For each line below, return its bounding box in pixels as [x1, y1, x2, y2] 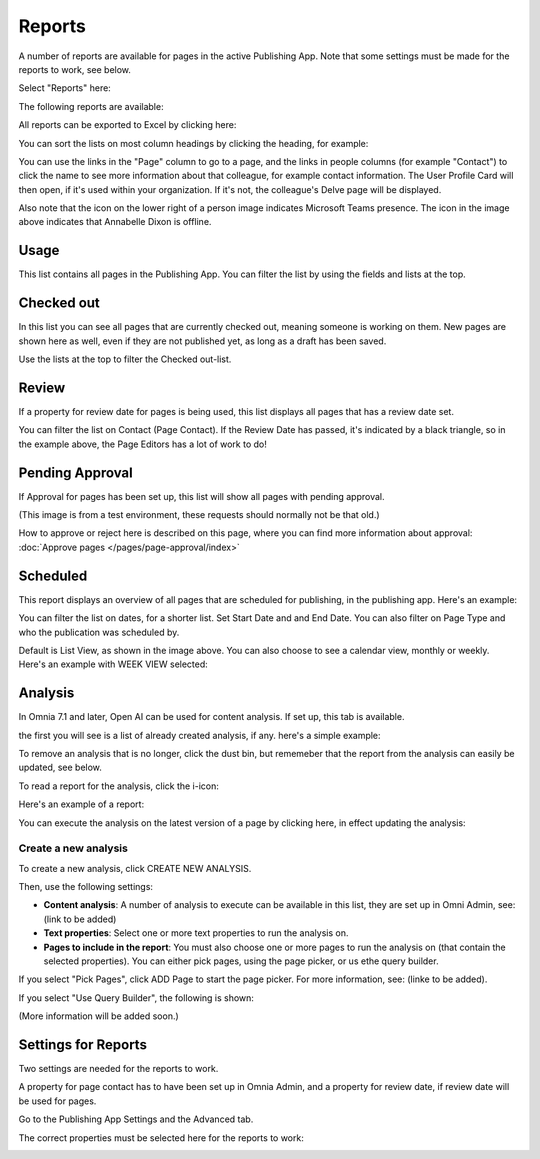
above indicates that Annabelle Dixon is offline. [18, 216, 212, 228]
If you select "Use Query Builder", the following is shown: [18, 991, 255, 1004]
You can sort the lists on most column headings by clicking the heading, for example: [18, 137, 369, 149]
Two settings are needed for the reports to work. [18, 1063, 219, 1075]
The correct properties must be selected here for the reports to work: [18, 1131, 304, 1144]
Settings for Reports [18, 1036, 147, 1053]
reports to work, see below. [18, 63, 132, 75]
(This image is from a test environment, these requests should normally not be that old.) [18, 509, 380, 521]
